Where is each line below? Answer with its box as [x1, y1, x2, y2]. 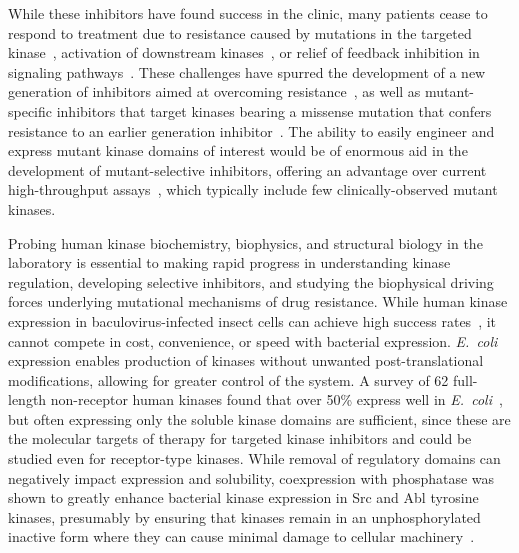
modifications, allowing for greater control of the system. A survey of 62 [8, 369, 449, 390]
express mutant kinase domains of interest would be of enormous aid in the [8, 140, 468, 161]
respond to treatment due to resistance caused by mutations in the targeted [8, 22, 472, 43]
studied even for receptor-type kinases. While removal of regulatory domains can [8, 448, 501, 469]
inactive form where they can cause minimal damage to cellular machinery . [8, 526, 475, 547]
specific [8, 100, 53, 121]
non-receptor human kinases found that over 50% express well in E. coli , [50, 389, 503, 410]
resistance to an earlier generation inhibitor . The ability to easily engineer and [8, 120, 495, 141]
